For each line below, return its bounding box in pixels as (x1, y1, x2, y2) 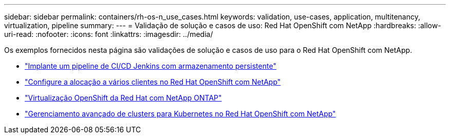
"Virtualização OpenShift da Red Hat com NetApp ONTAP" (25, 93, 222, 102)
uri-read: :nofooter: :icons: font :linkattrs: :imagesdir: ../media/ (4, 30, 213, 38)
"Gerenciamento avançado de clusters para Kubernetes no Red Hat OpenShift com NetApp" (25, 109, 336, 118)
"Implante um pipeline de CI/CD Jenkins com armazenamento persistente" (25, 62, 276, 70)
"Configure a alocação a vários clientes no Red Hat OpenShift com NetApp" (25, 77, 281, 86)
